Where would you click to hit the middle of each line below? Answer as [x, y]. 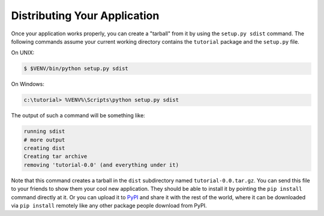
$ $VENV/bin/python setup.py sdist [76, 69]
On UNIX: [23, 53]
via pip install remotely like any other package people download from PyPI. [109, 205]
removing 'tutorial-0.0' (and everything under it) [101, 165]
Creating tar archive [55, 156]
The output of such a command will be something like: [78, 115]
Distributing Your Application [85, 16]
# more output [44, 140]
